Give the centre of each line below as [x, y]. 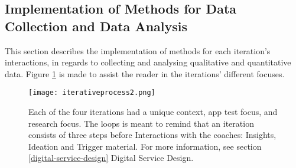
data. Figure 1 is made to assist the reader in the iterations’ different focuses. [145, 73]
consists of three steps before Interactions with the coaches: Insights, [152, 135]
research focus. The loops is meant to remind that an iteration [141, 123]
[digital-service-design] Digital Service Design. [111, 158]
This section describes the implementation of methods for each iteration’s [138, 50]
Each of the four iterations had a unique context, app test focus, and [153, 112]
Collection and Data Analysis [96, 26]
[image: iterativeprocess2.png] [92, 93]
